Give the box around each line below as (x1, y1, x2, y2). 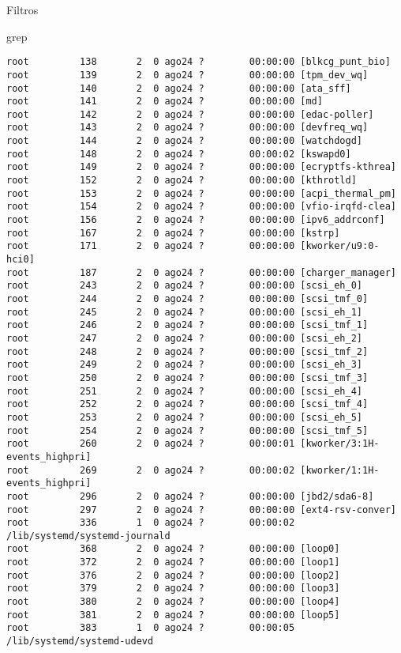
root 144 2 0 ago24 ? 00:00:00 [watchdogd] (6, 135, 363, 147)
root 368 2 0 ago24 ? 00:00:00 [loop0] (6, 543, 340, 555)
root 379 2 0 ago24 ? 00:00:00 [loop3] (6, 583, 340, 594)
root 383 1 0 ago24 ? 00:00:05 (6, 622, 295, 634)
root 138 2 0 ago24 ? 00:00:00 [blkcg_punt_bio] (6, 56, 391, 68)
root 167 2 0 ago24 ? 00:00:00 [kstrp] (6, 227, 340, 239)
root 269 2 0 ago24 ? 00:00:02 (6, 464, 295, 476)
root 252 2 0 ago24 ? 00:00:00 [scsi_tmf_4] (6, 398, 369, 410)
